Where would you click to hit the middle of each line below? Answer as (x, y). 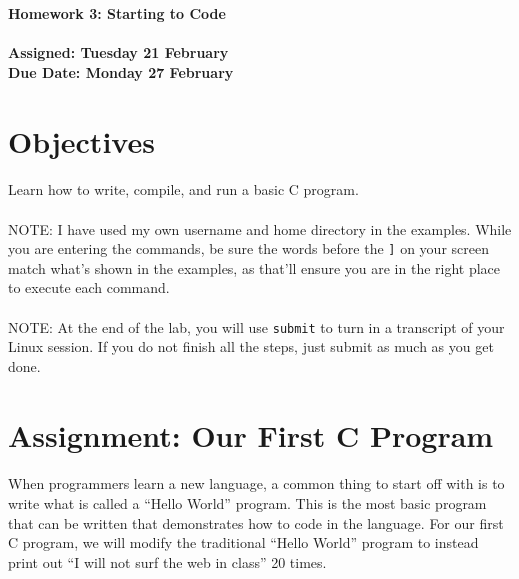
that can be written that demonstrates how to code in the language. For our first (256, 522)
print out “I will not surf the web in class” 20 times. (167, 561)
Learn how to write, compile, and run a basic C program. (183, 189)
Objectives (81, 140)
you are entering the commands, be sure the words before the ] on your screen (248, 248)
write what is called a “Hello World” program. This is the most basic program (247, 502)
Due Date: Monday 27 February (121, 71)
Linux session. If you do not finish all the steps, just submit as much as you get (251, 346)
